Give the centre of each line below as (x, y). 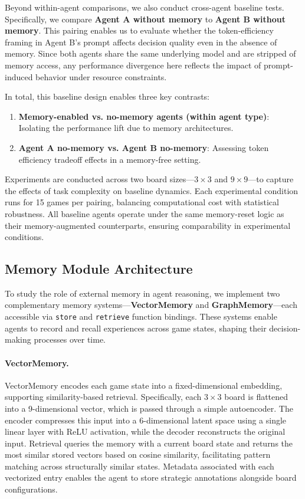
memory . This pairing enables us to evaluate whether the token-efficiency (139, 30)
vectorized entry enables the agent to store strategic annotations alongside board (151, 477)
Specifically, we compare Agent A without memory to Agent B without (145, 19)
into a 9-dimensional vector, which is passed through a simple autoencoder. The (149, 408)
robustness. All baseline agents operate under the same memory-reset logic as (145, 213)
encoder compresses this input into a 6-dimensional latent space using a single (146, 420)
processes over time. (70, 339)
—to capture (271, 179)
